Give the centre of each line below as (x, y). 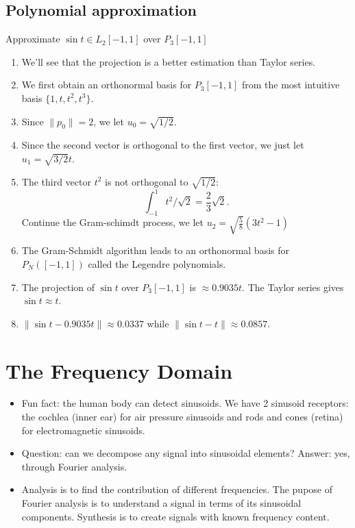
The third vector (56, 181)
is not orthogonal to (147, 181)
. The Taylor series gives (293, 287)
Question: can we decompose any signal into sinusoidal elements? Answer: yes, (186, 453)
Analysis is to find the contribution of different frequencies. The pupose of (177, 489)
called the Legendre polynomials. (157, 263)
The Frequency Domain (119, 370)
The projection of (58, 287)
